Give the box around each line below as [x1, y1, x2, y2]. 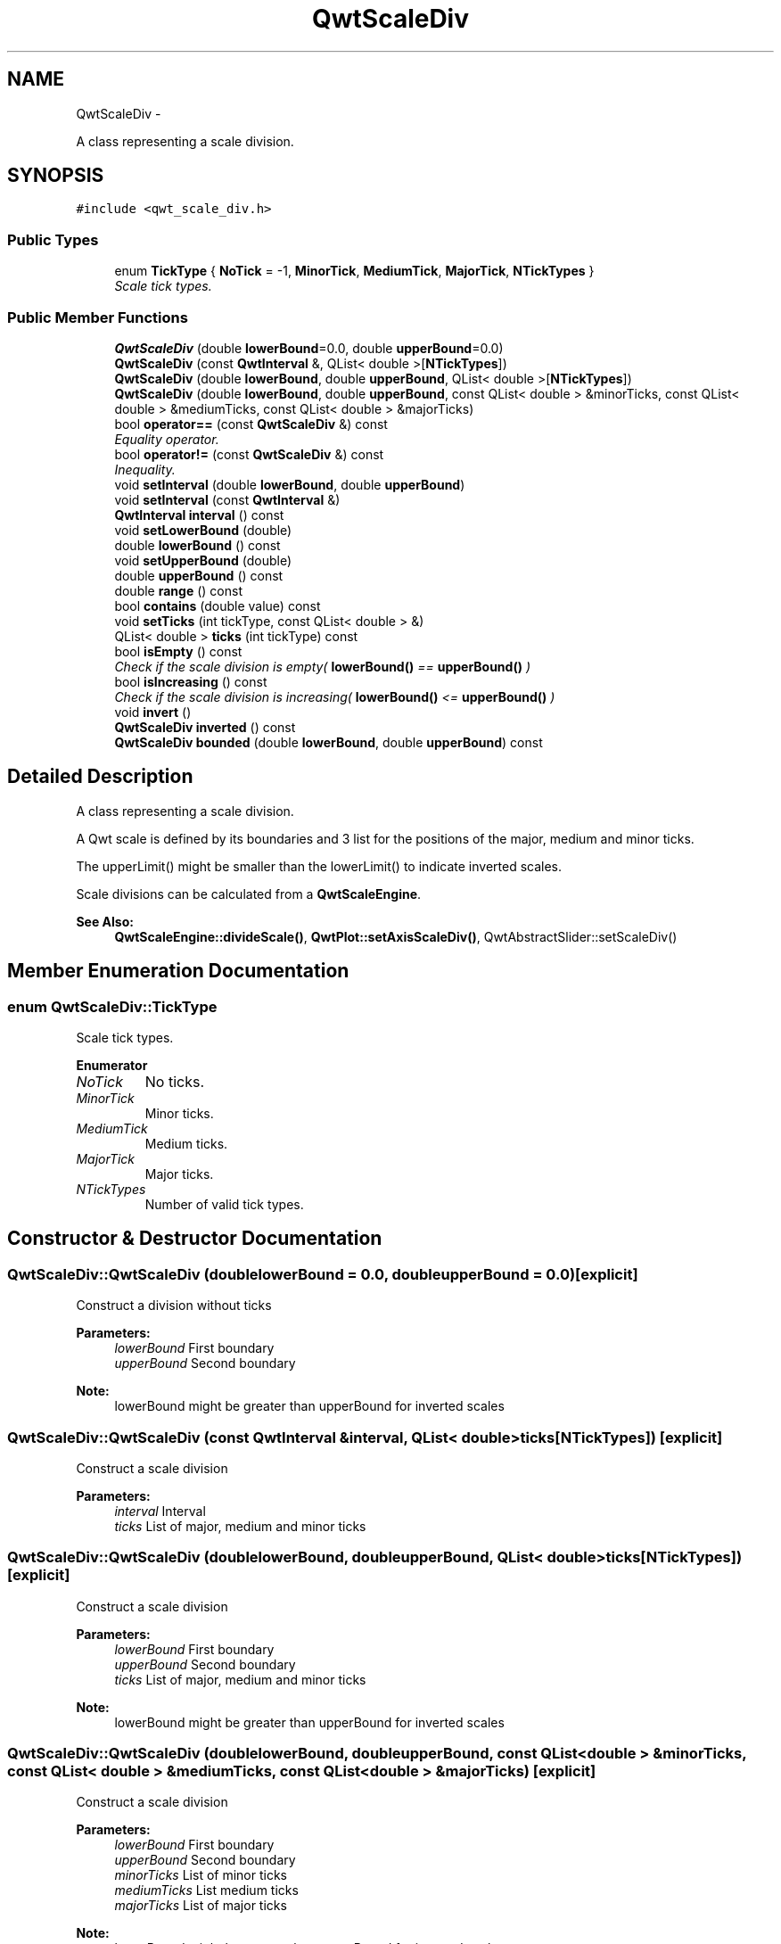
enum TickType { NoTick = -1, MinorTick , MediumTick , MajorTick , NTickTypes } [114, 263, 595, 279]
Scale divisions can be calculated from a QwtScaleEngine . [76, 886, 422, 902]
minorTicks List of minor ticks [114, 1867, 287, 1883]
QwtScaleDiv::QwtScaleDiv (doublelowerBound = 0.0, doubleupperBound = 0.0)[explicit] [7, 1264, 638, 1283]
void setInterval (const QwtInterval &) [114, 491, 341, 507]
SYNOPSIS [7, 164, 104, 187]
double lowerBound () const [114, 537, 281, 553]
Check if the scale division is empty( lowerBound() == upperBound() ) [114, 658, 531, 674]
